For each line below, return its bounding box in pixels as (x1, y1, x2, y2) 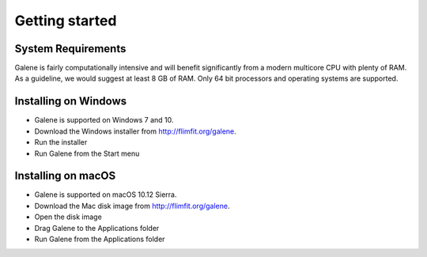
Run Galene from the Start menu (34, 149, 140, 158)
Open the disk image (34, 212, 102, 221)
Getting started (14, 12, 117, 29)
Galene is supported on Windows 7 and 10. (34, 115, 174, 125)
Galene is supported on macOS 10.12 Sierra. (34, 190, 177, 199)
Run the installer (34, 138, 88, 147)
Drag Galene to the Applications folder (34, 223, 160, 232)
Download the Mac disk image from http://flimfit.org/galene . (34, 201, 230, 210)
